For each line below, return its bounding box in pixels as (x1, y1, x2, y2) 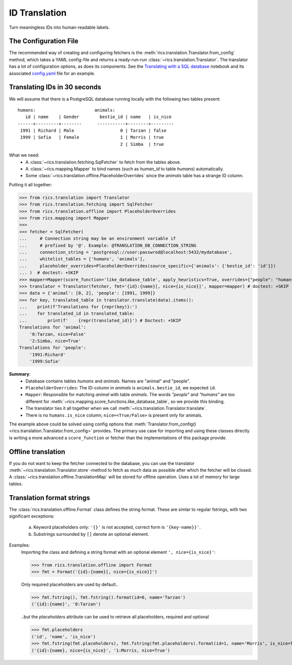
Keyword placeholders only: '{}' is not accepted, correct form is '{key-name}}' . (33, 524, 201, 530)
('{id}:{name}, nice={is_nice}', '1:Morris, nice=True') (31, 647, 170, 653)
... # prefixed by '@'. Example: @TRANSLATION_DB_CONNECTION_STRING (19, 242, 197, 248)
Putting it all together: (9, 181, 52, 187)
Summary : (9, 371, 31, 377)
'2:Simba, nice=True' (29, 338, 81, 344)
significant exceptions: (9, 513, 55, 519)
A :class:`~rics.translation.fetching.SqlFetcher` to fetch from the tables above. (25, 159, 181, 165)
